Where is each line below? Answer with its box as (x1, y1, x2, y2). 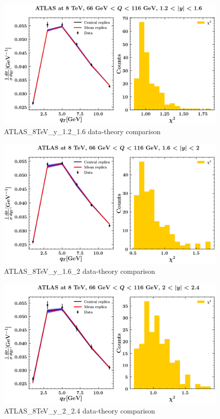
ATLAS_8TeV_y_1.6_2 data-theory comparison (4, 265, 155, 276)
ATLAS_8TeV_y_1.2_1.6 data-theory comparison (4, 126, 161, 137)
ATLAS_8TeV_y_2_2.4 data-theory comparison (4, 405, 155, 415)
